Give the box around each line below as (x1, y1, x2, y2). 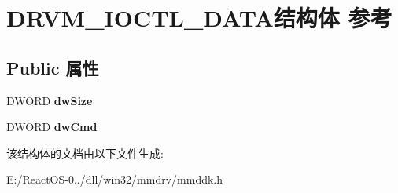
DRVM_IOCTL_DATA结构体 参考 (6, 2, 392, 34)
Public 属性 (6, 55, 99, 79)
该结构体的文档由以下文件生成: (6, 144, 164, 161)
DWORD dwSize (6, 92, 93, 108)
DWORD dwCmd (6, 118, 98, 135)
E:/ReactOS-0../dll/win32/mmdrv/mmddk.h (6, 171, 223, 188)
